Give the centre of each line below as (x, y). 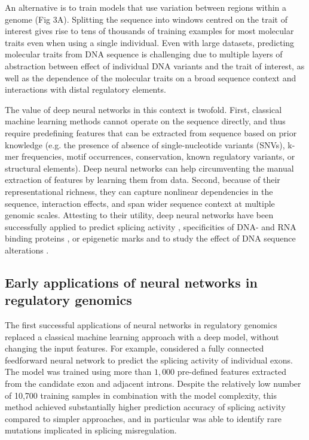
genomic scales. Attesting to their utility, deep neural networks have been (139, 215)
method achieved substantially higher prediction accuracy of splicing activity (145, 407)
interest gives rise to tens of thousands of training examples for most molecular (149, 31)
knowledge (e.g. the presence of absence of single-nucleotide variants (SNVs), (145, 144)
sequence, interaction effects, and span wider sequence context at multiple (140, 203)
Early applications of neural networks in (131, 282)
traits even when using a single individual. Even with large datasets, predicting (150, 42)
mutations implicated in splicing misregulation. (91, 430)
